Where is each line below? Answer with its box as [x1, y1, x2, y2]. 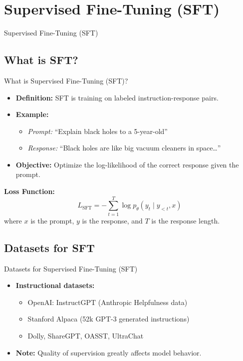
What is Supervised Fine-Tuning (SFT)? [4, 75, 128, 85]
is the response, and [82, 215, 143, 225]
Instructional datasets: [15, 280, 95, 290]
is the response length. [151, 215, 220, 225]
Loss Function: [4, 186, 55, 196]
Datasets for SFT [4, 239, 95, 255]
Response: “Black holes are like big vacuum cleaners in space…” [27, 142, 221, 153]
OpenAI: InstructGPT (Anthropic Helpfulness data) [27, 296, 188, 307]
